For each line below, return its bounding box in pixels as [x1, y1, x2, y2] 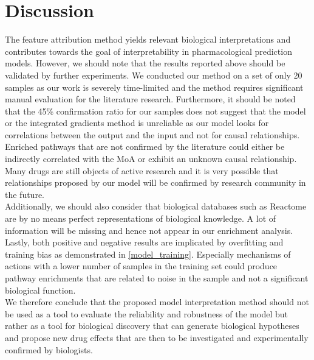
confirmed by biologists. [5, 343, 93, 356]
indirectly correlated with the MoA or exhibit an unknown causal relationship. [5, 152, 297, 165]
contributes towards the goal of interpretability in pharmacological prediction [5, 44, 292, 57]
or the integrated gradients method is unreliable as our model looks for [5, 116, 269, 129]
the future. [5, 188, 45, 200]
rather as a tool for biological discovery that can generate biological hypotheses [5, 319, 299, 332]
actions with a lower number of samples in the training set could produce [5, 259, 278, 272]
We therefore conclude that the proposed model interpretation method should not [5, 295, 309, 308]
